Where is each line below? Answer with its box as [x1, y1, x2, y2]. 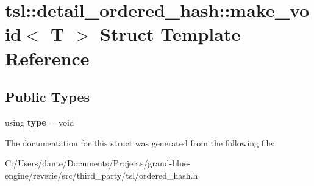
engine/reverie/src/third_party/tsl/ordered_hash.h [5, 168, 198, 181]
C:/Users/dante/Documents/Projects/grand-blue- [5, 157, 191, 170]
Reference [5, 45, 90, 70]
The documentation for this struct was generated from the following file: [5, 136, 275, 149]
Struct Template [100, 21, 241, 46]
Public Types [5, 87, 90, 106]
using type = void [5, 115, 74, 128]
